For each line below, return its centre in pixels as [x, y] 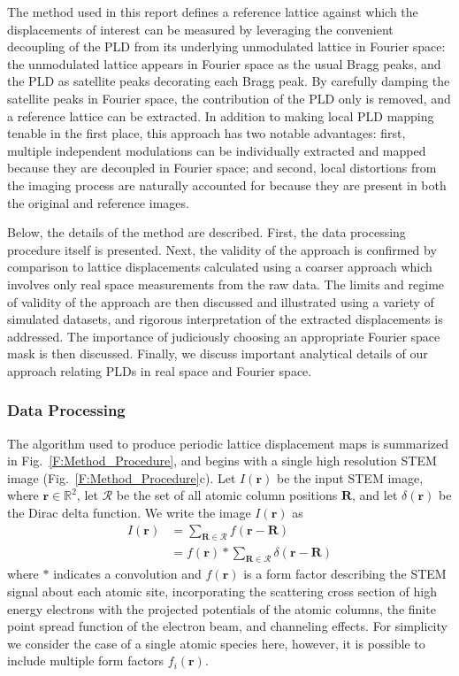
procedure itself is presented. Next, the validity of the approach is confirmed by [222, 249]
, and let [375, 495]
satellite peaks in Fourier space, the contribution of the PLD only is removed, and [229, 98]
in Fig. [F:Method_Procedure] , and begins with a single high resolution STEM [222, 461]
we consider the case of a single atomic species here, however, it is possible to [216, 643]
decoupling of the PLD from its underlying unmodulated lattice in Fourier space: [226, 46]
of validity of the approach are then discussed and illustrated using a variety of [221, 301]
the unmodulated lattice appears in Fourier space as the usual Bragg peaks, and [224, 63]
